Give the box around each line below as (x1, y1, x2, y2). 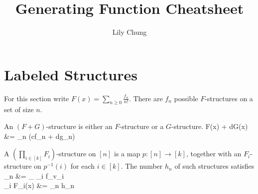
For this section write (4, 93, 69, 103)
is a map (114, 148, 140, 159)
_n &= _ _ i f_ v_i (4, 170, 64, 181)
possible (174, 93, 198, 103)
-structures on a (205, 93, 253, 103)
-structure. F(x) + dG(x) (171, 121, 248, 131)
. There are (129, 93, 163, 103)
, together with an (186, 148, 242, 159)
